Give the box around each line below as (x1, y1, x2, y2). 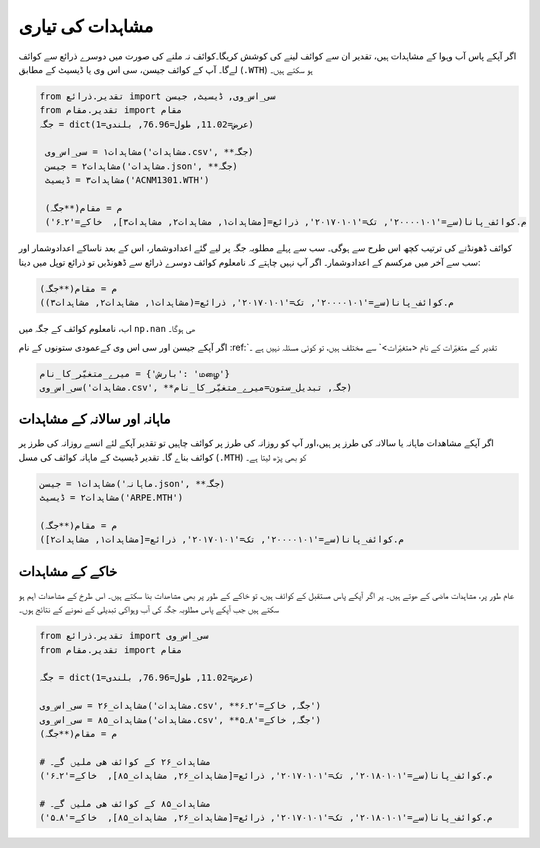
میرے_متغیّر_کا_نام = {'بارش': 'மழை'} (39, 368, 230, 379)
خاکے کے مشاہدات (18, 563, 118, 580)
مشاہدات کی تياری (18, 15, 154, 37)
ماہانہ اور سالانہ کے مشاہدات (18, 411, 171, 428)
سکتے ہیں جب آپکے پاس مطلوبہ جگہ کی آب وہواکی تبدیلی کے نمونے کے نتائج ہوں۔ (18, 603, 280, 615)
